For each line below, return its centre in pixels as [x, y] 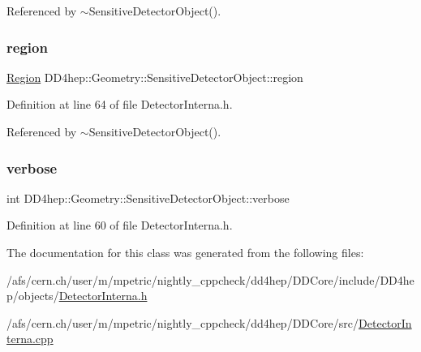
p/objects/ [33, 296]
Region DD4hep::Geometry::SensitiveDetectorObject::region [155, 77]
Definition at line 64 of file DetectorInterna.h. [120, 104]
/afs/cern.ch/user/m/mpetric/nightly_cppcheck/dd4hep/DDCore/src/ [183, 322]
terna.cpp [30, 339]
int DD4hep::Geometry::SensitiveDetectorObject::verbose [148, 197]
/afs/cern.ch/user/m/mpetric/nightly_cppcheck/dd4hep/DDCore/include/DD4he [210, 279]
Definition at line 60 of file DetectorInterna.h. [120, 225]
